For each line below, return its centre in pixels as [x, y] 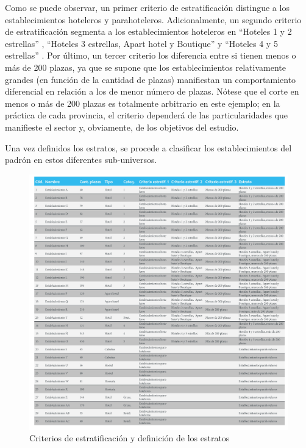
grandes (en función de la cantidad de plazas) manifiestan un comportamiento [151, 79]
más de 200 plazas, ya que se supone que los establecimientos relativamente [145, 67]
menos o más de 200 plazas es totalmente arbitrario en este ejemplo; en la [143, 103]
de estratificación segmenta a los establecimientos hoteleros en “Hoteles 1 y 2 [148, 31]
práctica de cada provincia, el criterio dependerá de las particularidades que [147, 115]
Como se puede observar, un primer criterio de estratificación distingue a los [147, 7]
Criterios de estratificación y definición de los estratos [130, 438]
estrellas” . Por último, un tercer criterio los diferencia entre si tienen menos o [151, 55]
